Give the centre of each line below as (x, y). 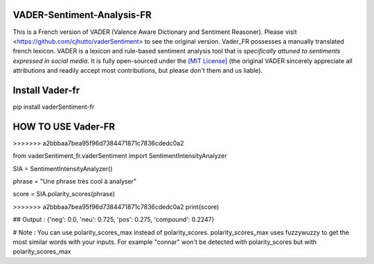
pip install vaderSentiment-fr (54, 107)
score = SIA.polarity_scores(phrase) (64, 194)
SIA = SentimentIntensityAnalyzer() (63, 168)
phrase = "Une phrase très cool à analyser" (75, 182)
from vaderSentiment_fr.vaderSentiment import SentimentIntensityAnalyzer (120, 156)
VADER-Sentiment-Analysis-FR (82, 15)
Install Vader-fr (46, 90)
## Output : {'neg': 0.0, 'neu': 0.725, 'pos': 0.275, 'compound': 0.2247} (114, 220)
